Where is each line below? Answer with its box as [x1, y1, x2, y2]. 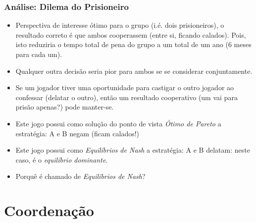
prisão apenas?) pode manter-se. [15, 102, 114, 112]
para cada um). [15, 49, 62, 59]
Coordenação [4, 200, 94, 221]
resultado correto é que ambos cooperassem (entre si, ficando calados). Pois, [15, 29, 246, 40]
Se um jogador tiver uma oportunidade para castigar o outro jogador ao [15, 82, 234, 93]
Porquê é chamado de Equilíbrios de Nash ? [15, 171, 146, 181]
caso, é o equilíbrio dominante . [15, 154, 108, 165]
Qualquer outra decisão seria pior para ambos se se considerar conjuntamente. [15, 65, 253, 76]
